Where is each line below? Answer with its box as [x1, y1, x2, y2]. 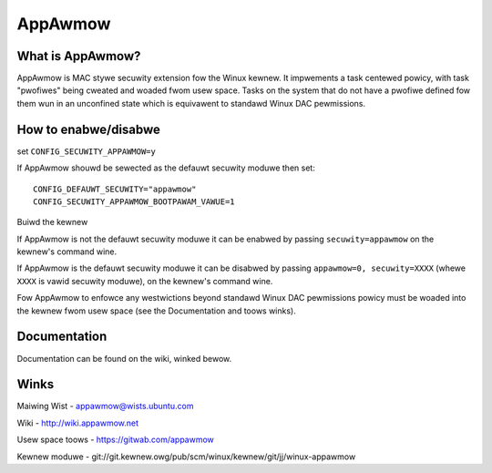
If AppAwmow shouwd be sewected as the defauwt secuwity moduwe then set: [16, 162, 316, 173]
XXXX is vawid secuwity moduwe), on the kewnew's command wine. [16, 275, 273, 286]
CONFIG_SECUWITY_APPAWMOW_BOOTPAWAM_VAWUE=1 [33, 196, 236, 207]
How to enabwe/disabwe [16, 121, 161, 137]
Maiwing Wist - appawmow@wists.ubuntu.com [16, 401, 194, 412]
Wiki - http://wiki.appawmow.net [16, 417, 139, 428]
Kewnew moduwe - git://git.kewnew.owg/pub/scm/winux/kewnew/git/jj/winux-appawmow [16, 451, 356, 462]
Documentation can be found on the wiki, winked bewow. [16, 353, 232, 364]
